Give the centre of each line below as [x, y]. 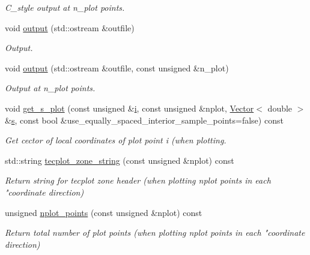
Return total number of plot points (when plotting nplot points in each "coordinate [155, 232]
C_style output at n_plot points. [65, 7]
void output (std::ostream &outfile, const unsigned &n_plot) [117, 67]
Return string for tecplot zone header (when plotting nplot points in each [138, 180]
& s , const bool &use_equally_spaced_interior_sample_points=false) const [144, 120]
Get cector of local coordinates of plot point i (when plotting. [116, 140]
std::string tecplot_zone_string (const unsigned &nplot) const [120, 160]
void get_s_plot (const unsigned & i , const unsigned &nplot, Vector [129, 108]
